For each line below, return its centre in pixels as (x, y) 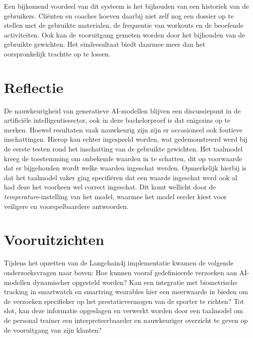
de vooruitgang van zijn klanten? (53, 329)
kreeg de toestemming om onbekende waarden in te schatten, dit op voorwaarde (123, 158)
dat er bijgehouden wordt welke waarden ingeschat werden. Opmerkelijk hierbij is (125, 168)
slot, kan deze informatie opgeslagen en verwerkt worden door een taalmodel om (124, 310)
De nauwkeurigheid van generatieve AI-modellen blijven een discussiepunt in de (122, 110)
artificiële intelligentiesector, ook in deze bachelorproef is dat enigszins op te (117, 120)
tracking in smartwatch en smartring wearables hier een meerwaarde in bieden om (126, 291)
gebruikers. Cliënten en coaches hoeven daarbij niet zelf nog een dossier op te (119, 15)
